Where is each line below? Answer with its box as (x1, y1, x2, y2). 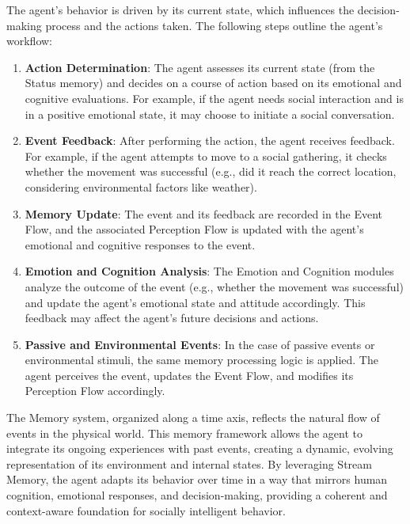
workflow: (6, 32, 52, 49)
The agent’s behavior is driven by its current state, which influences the (6, 2, 355, 17)
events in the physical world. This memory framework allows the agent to (6, 424, 363, 441)
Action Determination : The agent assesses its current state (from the (25, 59, 375, 75)
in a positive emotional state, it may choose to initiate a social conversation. (25, 105, 395, 122)
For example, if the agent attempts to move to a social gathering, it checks (25, 147, 387, 164)
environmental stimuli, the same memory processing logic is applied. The (25, 351, 378, 368)
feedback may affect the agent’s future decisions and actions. (25, 309, 319, 326)
